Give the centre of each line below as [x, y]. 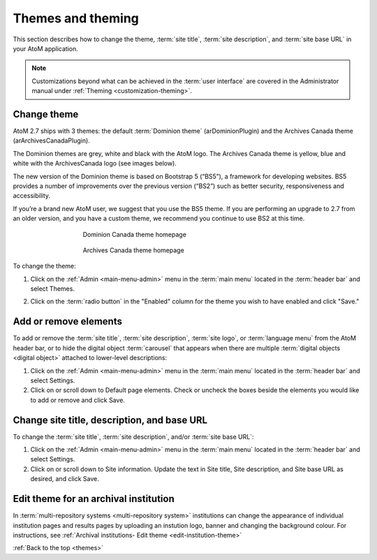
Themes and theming [76, 18]
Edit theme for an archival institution [94, 499]
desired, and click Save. [65, 479]
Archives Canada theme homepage [133, 250]
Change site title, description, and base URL [110, 420]
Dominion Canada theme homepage [134, 234]
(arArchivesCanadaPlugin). [51, 141]
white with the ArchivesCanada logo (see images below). [95, 164]
